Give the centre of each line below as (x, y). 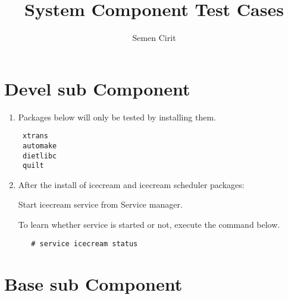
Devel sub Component (97, 88)
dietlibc (40, 156)
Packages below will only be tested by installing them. (117, 117)
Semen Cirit (154, 38)
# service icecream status (84, 244)
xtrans (35, 136)
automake (40, 146)
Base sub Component (93, 283)
